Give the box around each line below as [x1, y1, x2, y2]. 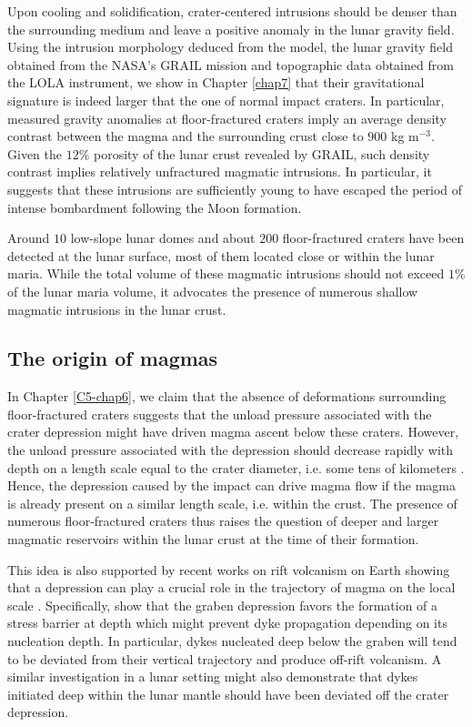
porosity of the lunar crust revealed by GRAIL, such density [93, 144, 430, 163]
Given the [7, 144, 62, 163]
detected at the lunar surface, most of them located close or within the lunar [7, 246, 435, 265]
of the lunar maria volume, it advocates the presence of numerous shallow [7, 281, 418, 300]
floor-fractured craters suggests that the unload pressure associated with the [7, 404, 432, 423]
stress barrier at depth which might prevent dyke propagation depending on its [7, 613, 447, 632]
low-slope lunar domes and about [70, 228, 256, 247]
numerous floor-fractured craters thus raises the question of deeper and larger [7, 511, 439, 530]
